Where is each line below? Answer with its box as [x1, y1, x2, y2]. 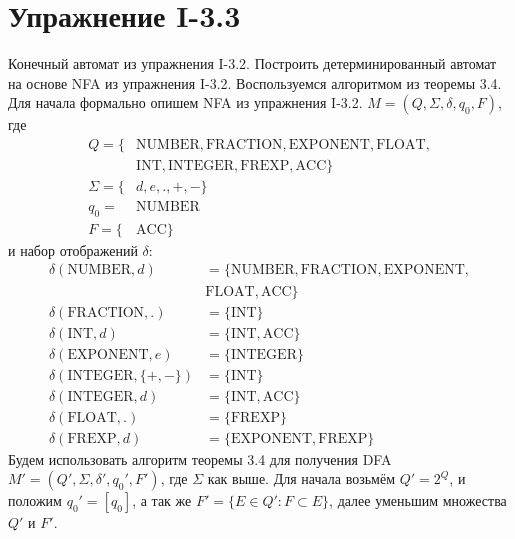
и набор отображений [8, 239, 138, 260]
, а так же [132, 490, 192, 511]
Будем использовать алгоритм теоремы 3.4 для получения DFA [8, 448, 392, 469]
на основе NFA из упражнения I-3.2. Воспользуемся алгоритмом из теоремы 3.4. [8, 72, 502, 93]
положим [8, 490, 62, 511]
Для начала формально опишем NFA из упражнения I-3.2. [8, 92, 363, 113]
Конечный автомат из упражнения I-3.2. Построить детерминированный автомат [8, 53, 497, 74]
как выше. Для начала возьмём [207, 468, 396, 489]
